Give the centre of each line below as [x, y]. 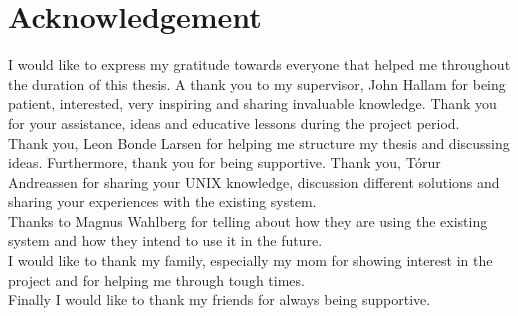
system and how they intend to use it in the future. [165, 240]
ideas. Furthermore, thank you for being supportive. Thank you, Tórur [224, 162]
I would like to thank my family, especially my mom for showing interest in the [250, 260]
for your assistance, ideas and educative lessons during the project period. [234, 122]
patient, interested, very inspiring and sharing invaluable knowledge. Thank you [252, 103]
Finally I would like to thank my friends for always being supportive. [219, 299]
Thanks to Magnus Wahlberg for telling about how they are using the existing [248, 220]
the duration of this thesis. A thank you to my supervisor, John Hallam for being [257, 83]
